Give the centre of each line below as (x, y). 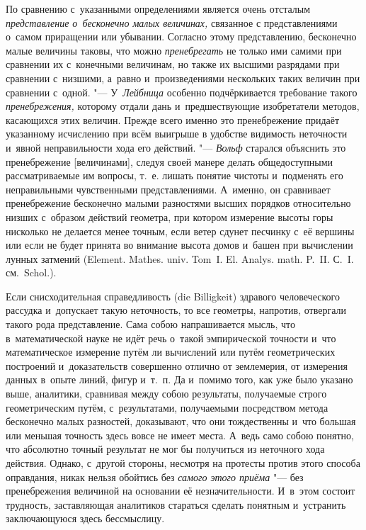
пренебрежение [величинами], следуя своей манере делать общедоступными (170, 161)
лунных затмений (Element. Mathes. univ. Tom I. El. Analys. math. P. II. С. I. (180, 258)
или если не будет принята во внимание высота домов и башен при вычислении (179, 245)
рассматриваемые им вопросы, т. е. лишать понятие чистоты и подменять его (175, 175)
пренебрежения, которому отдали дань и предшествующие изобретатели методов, (183, 106)
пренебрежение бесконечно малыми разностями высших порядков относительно (178, 203)
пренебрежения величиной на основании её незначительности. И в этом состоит (181, 491)
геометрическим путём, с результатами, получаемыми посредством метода (167, 407)
